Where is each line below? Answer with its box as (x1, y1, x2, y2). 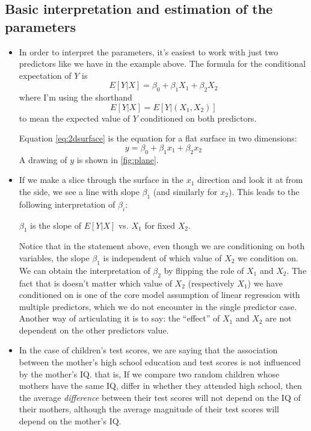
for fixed (144, 219, 175, 231)
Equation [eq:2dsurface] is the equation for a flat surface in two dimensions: (19, 132, 297, 144)
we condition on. (238, 251, 298, 264)
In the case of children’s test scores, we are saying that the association (19, 344, 278, 356)
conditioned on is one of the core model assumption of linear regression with (19, 288, 300, 301)
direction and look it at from (197, 173, 303, 186)
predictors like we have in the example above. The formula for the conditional (19, 57, 306, 70)
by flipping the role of (164, 264, 244, 276)
